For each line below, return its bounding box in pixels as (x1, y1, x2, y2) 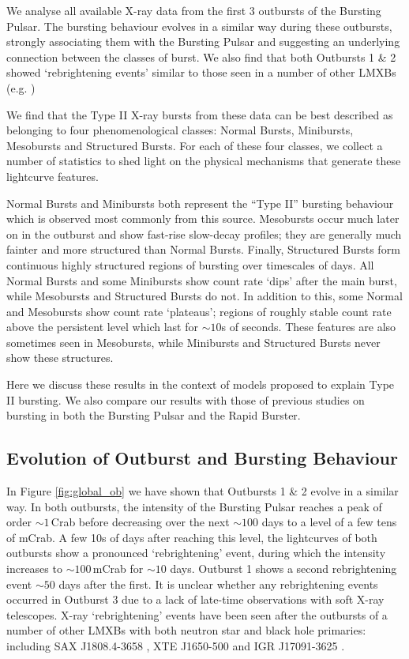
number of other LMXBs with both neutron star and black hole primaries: (6, 622, 366, 638)
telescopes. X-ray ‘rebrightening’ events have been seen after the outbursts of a (6, 606, 388, 623)
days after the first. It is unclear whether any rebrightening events (58, 575, 378, 592)
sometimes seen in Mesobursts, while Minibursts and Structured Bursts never (6, 333, 381, 350)
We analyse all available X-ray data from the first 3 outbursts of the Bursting (6, 2, 381, 18)
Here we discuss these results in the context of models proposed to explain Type (6, 376, 395, 393)
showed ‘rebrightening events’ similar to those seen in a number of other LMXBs (6, 64, 396, 81)
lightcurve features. (6, 168, 99, 184)
